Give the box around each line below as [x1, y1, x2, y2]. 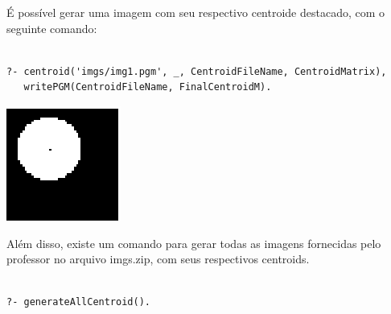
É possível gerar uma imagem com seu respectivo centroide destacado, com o [6, 4, 385, 20]
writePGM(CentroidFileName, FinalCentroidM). [23, 81, 272, 93]
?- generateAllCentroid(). [6, 296, 150, 308]
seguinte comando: [6, 19, 97, 36]
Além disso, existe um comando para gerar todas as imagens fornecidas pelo [6, 234, 381, 251]
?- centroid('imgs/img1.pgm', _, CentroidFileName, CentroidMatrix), [6, 65, 387, 77]
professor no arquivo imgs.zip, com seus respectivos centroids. [6, 250, 310, 267]
